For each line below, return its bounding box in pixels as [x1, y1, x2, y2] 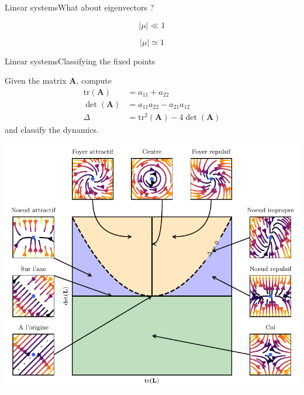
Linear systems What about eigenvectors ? [5, 1, 154, 13]
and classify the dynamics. [5, 123, 99, 136]
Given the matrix [5, 74, 67, 87]
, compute [76, 74, 112, 87]
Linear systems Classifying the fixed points [5, 54, 156, 67]
